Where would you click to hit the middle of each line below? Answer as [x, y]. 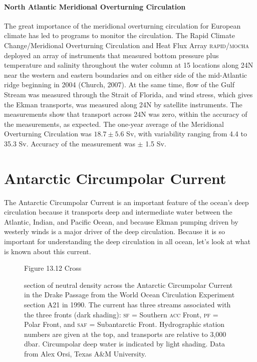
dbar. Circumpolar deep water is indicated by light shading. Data [125, 344]
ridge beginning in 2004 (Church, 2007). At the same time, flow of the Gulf [119, 84]
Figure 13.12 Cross [53, 268]
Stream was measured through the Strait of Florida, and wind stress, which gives [128, 94]
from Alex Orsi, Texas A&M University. [85, 353]
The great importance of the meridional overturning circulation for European [122, 25]
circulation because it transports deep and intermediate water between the [118, 212]
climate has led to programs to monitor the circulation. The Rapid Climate [119, 35]
